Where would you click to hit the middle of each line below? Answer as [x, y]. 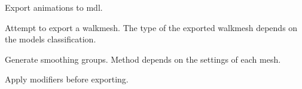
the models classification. [51, 39]
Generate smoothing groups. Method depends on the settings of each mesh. [143, 59]
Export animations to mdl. [54, 7]
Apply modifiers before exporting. [67, 79]
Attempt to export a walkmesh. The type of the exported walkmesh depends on [151, 27]
